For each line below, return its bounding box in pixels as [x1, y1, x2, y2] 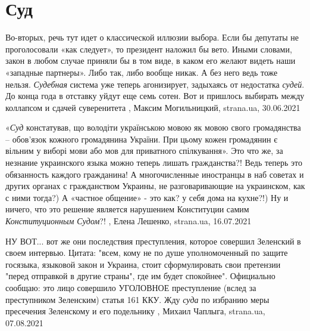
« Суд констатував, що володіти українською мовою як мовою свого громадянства [5, 121, 301, 134]
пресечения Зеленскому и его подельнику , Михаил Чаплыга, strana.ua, [5, 305, 265, 317]
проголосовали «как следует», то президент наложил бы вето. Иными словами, [5, 42, 292, 55]
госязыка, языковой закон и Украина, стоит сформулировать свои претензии [5, 258, 281, 270]
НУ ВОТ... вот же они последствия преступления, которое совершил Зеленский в [5, 234, 301, 247]
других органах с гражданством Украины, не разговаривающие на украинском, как [5, 180, 305, 192]
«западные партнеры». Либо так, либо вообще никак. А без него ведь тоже [5, 66, 278, 78]
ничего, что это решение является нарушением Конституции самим [5, 203, 249, 215]
